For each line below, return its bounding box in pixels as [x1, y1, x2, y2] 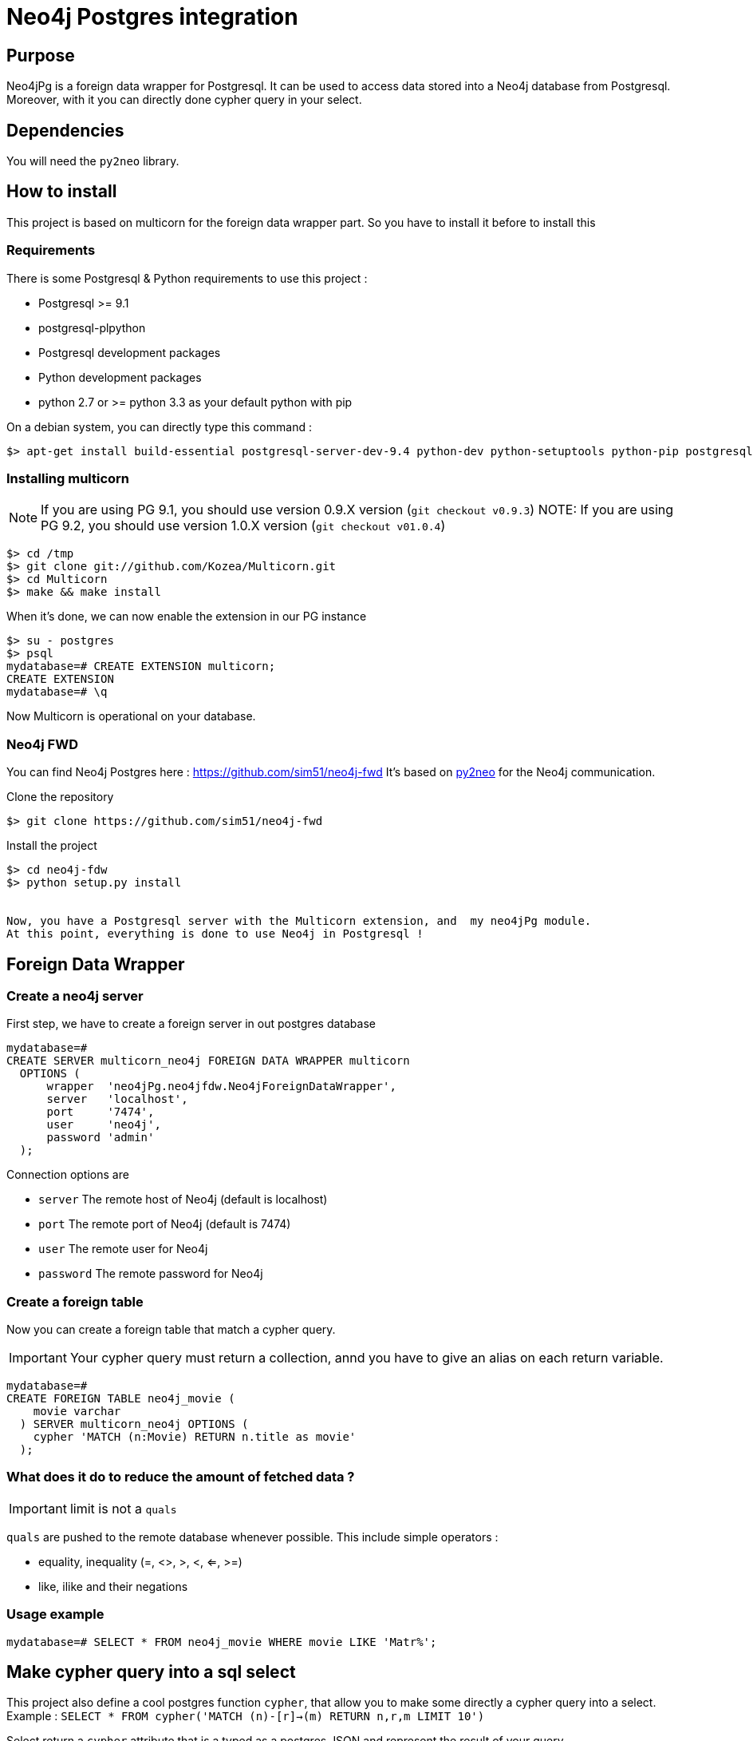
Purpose [6, 45, 75, 65]
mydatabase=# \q [6, 685, 108, 699]
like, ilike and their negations [38, 1579, 188, 1593]
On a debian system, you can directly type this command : [6, 419, 312, 434]
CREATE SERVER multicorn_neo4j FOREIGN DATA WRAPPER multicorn [6, 1054, 410, 1068]
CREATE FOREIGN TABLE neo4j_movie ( [6, 1392, 235, 1406]
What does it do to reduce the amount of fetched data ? [6, 1469, 355, 1485]
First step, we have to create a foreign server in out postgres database [6, 1017, 376, 1031]
